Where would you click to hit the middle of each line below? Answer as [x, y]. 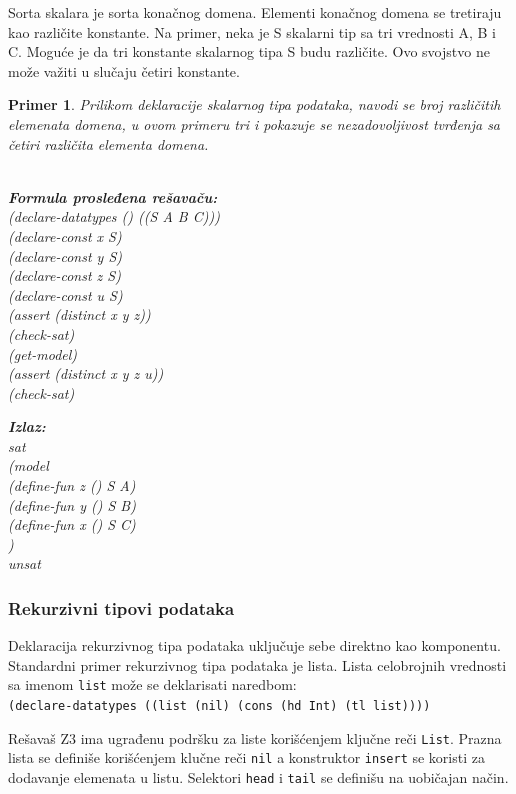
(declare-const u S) [65, 294]
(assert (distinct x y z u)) [86, 373]
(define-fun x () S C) [72, 524]
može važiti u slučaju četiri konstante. [124, 70]
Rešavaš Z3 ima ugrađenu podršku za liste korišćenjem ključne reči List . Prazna [255, 737]
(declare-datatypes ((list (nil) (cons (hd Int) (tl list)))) [219, 706]
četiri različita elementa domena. [108, 143]
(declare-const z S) [64, 275]
